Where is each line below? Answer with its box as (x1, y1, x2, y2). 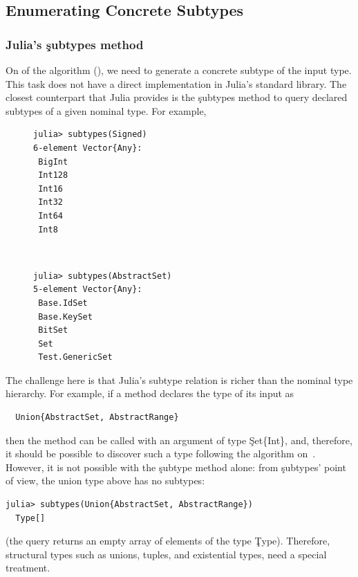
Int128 (38, 170, 68, 181)
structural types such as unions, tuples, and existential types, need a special (6, 547, 327, 561)
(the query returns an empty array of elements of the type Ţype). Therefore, (6, 533, 330, 548)
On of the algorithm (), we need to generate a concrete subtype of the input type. (6, 63, 352, 77)
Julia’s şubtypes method (6, 35, 144, 53)
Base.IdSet (38, 297, 88, 308)
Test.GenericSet (38, 352, 113, 363)
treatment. (6, 560, 50, 575)
